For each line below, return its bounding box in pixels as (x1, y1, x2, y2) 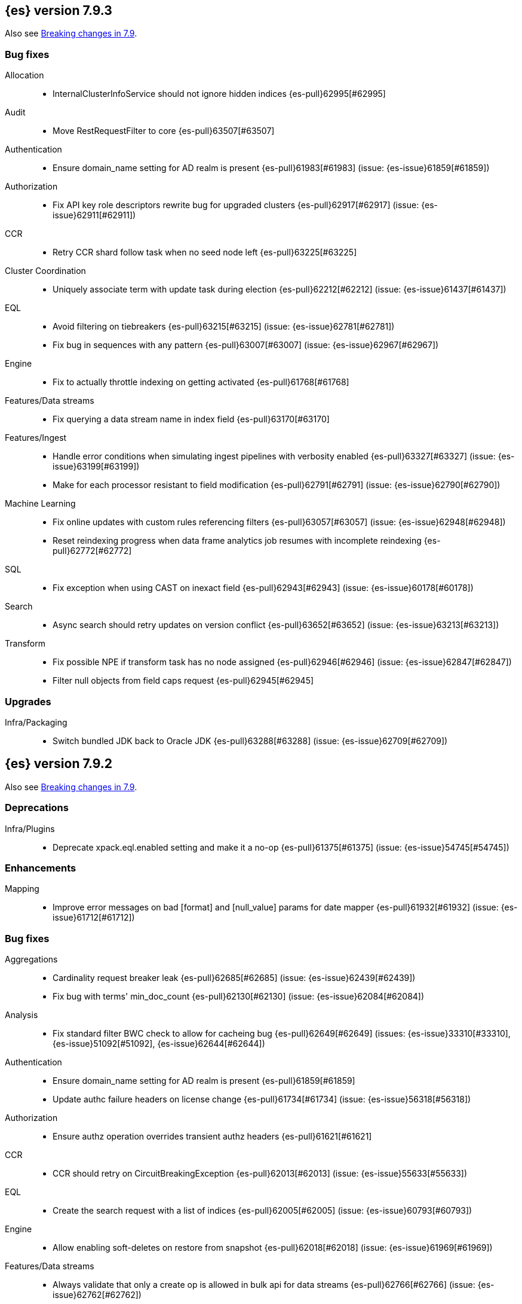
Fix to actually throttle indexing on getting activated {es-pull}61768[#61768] (53, 377, 349, 388)
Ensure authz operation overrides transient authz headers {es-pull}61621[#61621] (53, 1131, 372, 1142)
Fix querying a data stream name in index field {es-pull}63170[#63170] (53, 414, 330, 425)
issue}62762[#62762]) (53, 1290, 142, 1300)
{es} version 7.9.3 (5, 3, 112, 18)
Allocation (5, 70, 44, 81)
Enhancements (5, 861, 76, 874)
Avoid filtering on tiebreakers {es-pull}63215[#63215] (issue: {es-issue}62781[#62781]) (53, 321, 395, 332)
